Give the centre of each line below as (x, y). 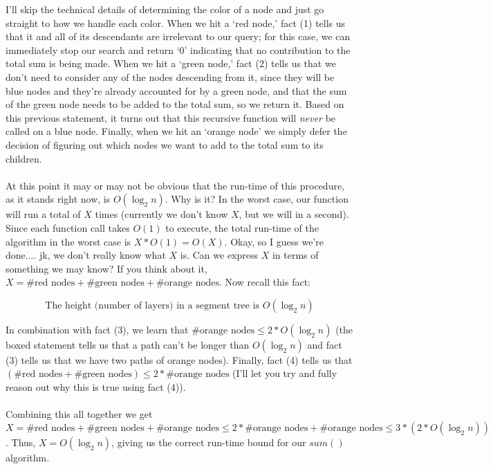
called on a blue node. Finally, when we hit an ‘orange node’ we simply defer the (176, 131)
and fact (325, 344)
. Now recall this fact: (265, 282)
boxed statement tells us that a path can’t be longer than (128, 344)
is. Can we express (219, 255)
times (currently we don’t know (161, 214)
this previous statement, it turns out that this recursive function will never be (171, 117)
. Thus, (21, 442)
